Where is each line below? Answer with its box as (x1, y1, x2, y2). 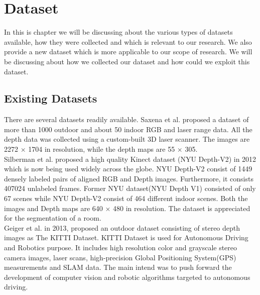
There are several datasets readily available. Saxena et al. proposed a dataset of (4, 114, 249, 125)
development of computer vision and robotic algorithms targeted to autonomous (4, 271, 250, 282)
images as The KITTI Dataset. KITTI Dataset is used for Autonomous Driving (4, 232, 248, 243)
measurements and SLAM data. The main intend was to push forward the (4, 262, 232, 272)
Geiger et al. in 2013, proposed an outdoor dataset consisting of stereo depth (4, 222, 240, 233)
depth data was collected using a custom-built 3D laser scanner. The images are (4, 134, 250, 144)
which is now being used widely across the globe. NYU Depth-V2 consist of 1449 (4, 163, 252, 174)
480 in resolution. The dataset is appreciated (112, 203, 250, 213)
